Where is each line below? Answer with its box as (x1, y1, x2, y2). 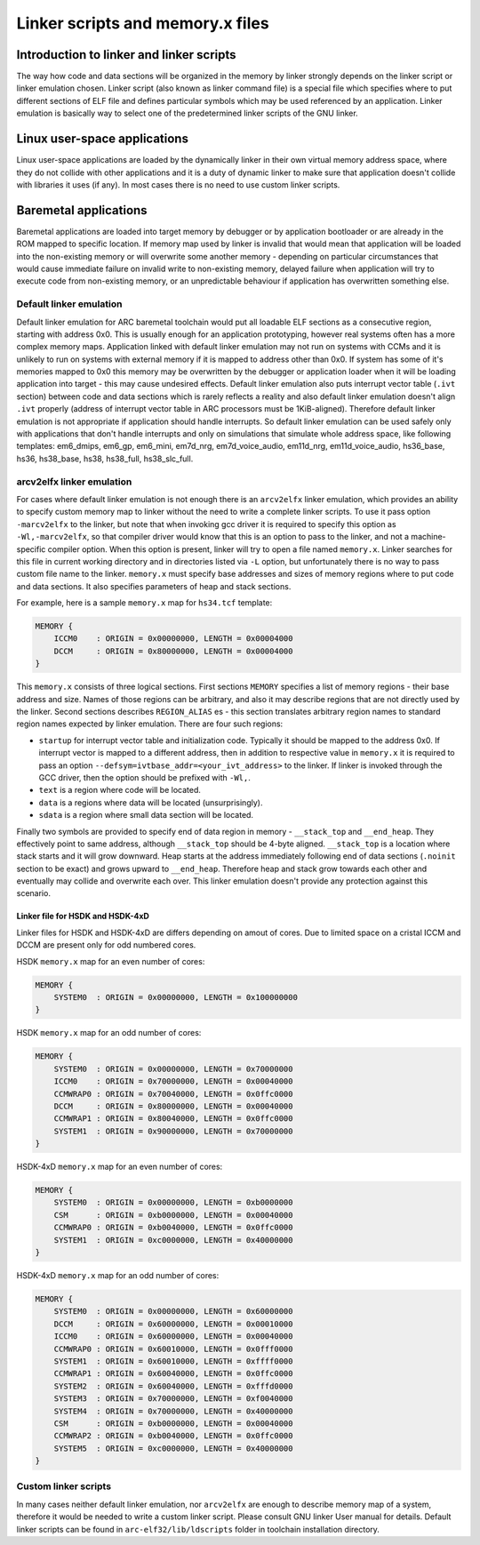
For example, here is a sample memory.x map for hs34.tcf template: (16, 597, 273, 608)
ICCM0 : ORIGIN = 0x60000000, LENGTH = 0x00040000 (53, 1332, 293, 1341)
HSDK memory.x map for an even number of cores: (16, 956, 205, 966)
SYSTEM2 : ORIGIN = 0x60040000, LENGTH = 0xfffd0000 (53, 1381, 293, 1391)
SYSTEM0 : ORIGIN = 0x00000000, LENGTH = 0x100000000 (53, 992, 298, 1003)
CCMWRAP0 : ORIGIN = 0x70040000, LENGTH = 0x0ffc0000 (53, 1089, 293, 1099)
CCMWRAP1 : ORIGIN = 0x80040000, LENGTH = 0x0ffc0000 (53, 1114, 293, 1124)
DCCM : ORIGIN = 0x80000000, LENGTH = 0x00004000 (53, 645, 293, 656)
